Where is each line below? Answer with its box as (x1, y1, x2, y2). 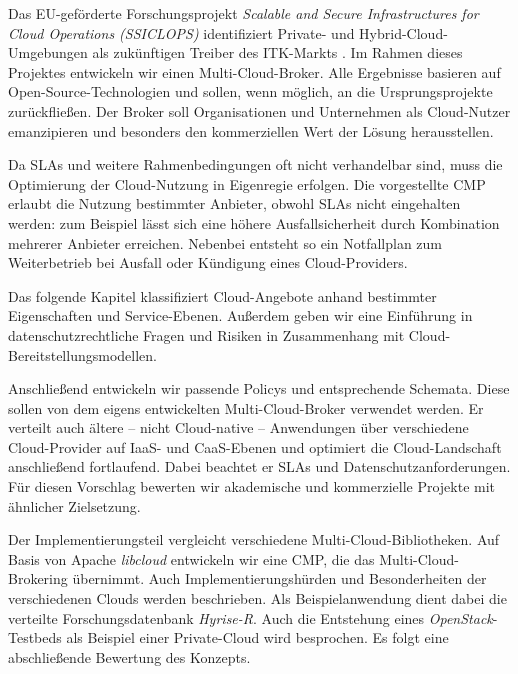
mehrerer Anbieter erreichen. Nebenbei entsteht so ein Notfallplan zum (8, 232, 442, 253)
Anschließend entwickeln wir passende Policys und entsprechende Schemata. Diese (8, 378, 510, 399)
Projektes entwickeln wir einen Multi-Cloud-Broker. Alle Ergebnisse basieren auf (8, 61, 501, 82)
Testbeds (8, 627, 62, 648)
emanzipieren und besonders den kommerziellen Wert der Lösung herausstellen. (8, 120, 494, 141)
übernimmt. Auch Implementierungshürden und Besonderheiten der (72, 568, 487, 589)
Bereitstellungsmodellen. (8, 344, 157, 365)
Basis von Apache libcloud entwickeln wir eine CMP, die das (8, 548, 375, 569)
